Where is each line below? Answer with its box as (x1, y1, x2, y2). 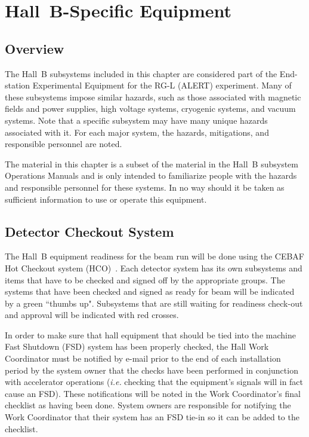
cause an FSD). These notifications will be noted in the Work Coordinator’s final (5, 387, 301, 399)
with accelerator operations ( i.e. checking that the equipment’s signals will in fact (5, 375, 304, 388)
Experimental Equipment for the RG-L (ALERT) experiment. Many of (32, 79, 292, 91)
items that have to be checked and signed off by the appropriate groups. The (5, 273, 285, 286)
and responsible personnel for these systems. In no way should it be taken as (5, 181, 285, 193)
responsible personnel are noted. (5, 137, 122, 150)
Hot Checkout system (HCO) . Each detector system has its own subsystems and (5, 261, 302, 274)
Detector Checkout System (5, 222, 174, 240)
